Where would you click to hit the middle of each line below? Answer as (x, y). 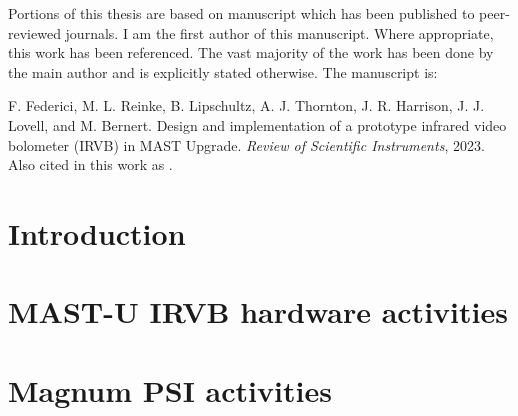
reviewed (34, 32)
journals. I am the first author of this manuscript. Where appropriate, (279, 32)
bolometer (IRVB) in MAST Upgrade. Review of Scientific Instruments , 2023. (246, 144)
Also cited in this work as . (90, 164)
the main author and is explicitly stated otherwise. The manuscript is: (223, 71)
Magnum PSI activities (170, 389)
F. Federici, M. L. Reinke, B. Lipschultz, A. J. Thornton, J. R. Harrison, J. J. (246, 105)
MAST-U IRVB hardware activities (258, 311)
